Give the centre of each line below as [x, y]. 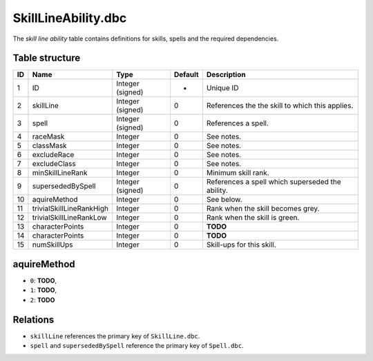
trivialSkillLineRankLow [69, 218]
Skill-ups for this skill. [241, 245]
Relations [34, 319]
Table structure [47, 58]
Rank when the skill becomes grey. [263, 209]
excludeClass [54, 164]
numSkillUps [52, 245]
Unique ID [222, 88]
